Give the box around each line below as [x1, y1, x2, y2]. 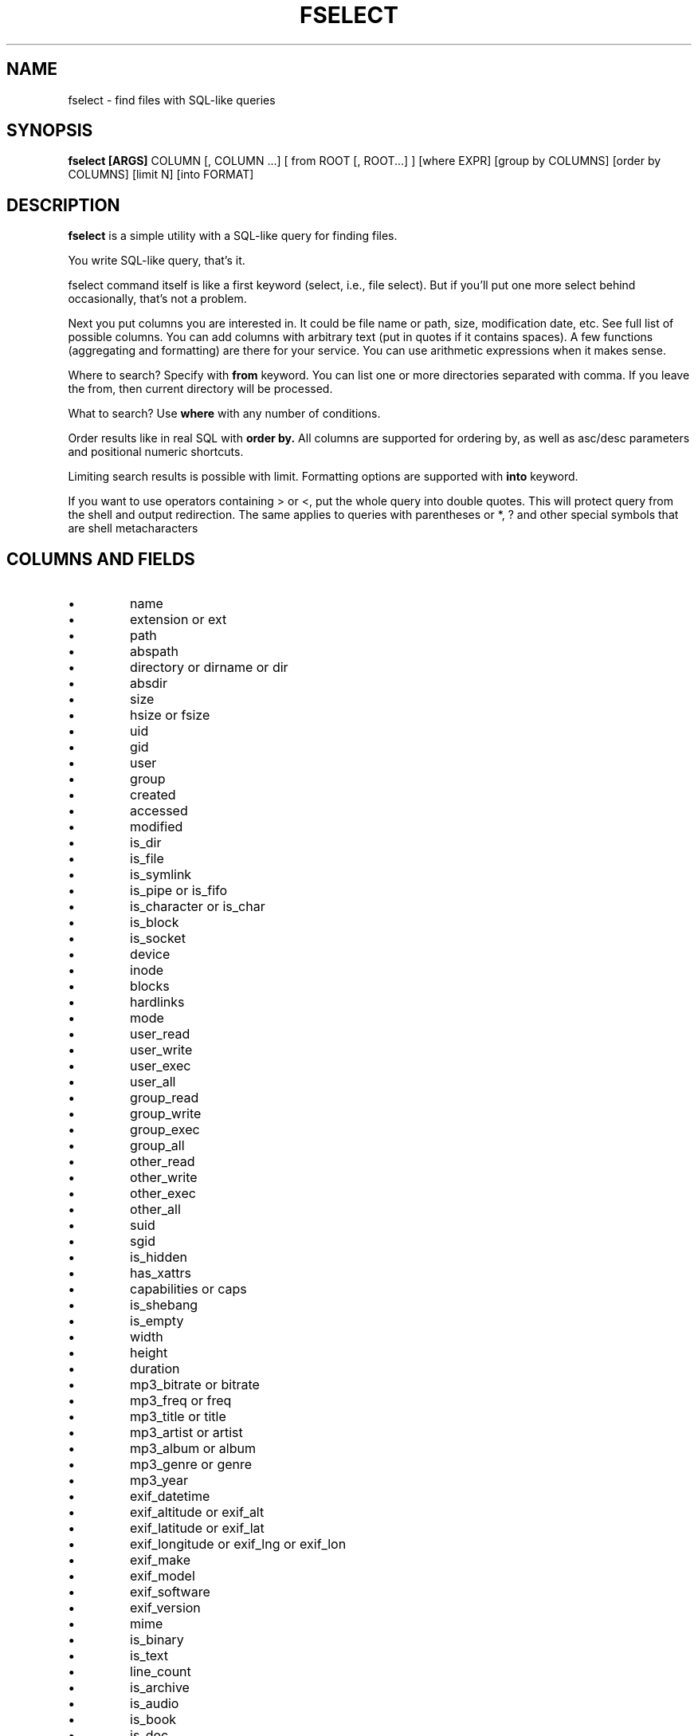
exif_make [130, 1552, 190, 1569]
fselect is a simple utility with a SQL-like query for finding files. [68, 229, 398, 243]
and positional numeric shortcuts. [68, 445, 244, 459]
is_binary [130, 1632, 184, 1648]
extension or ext [130, 611, 227, 628]
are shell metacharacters [68, 521, 198, 536]
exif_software [130, 1584, 210, 1600]
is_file [130, 850, 164, 867]
